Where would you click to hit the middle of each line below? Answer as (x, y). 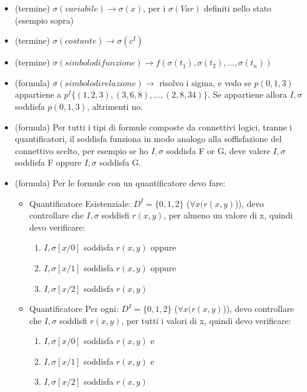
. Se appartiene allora (247, 94)
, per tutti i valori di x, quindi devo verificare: (206, 320)
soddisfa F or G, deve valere (218, 150)
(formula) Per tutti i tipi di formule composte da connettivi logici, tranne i (153, 127)
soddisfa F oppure (48, 162)
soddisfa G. (120, 162)
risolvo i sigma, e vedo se (206, 82)
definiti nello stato (238, 8)
